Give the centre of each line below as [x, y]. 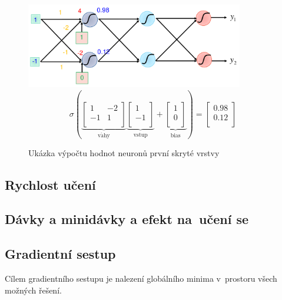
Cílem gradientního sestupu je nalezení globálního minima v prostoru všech [141, 278]
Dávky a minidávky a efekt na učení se [127, 219]
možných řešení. [33, 290]
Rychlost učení [50, 184]
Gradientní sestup [60, 254]
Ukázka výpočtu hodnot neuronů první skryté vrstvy [124, 152]
